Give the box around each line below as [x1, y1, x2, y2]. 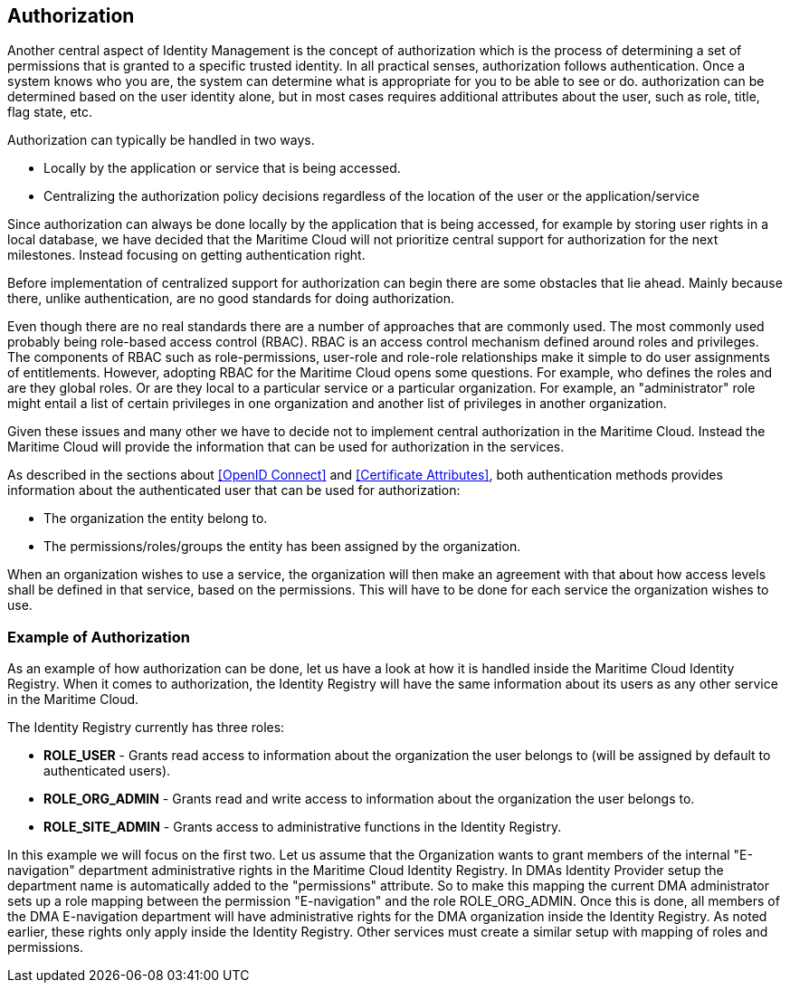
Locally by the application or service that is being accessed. [43, 160, 401, 176]
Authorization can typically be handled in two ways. [7, 132, 315, 148]
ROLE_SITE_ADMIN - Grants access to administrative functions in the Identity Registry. [43, 819, 562, 835]
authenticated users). [43, 763, 171, 779]
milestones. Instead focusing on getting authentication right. [7, 247, 366, 263]
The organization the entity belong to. [43, 510, 268, 527]
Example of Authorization [7, 627, 190, 646]
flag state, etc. [7, 104, 93, 120]
